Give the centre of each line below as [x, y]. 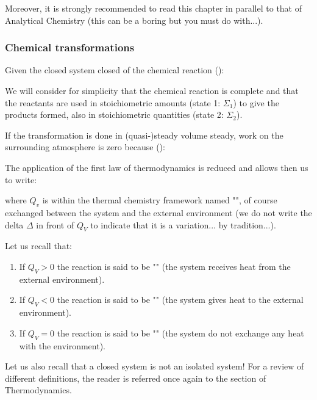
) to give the [256, 102]
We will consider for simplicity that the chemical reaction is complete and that [152, 90]
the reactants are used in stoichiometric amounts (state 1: [113, 102]
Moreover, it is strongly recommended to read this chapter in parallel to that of [154, 8]
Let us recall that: [38, 246]
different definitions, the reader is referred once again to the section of [136, 378]
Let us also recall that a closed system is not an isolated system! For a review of [155, 366]
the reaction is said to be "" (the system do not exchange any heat [180, 333]
